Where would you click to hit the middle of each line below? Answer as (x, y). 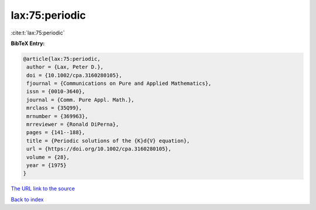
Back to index (27, 199)
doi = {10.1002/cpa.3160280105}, (74, 75)
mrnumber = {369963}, (57, 116)
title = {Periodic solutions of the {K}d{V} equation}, (108, 141)
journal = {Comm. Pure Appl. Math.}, (80, 100)
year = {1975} (47, 165)
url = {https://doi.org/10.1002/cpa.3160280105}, (99, 149)
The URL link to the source (43, 189)
